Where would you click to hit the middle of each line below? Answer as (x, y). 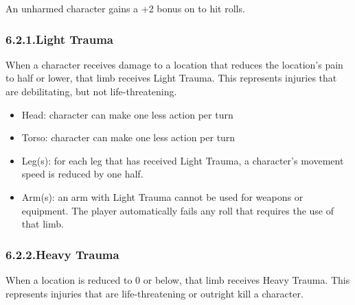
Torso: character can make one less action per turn (128, 137)
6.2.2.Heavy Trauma (62, 254)
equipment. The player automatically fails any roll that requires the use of (178, 210)
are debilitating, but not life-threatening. (91, 91)
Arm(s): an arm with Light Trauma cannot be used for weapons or (162, 196)
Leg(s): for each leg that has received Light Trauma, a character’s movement (183, 160)
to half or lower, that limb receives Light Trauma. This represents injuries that (171, 78)
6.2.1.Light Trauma (60, 39)
